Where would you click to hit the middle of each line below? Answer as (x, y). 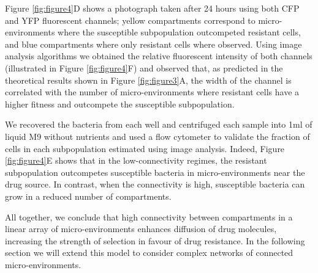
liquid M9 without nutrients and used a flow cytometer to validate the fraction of (157, 136)
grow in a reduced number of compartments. (88, 196)
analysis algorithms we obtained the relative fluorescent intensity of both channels (159, 56)
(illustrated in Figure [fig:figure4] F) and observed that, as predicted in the (144, 67)
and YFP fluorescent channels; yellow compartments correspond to (130, 20)
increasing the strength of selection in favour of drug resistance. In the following (155, 240)
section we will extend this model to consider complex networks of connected (149, 253)
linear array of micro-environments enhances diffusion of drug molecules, (141, 229)
